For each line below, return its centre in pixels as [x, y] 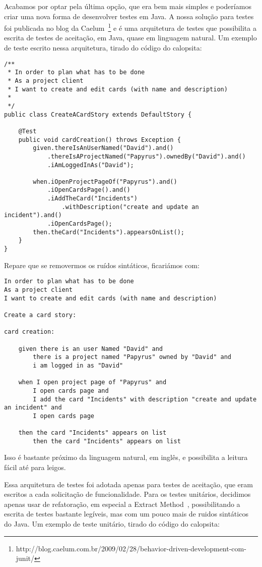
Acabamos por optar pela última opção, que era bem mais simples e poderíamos [128, 6]
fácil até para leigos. [35, 467]
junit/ [25, 558]
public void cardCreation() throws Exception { [100, 140]
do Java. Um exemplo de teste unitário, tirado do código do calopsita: [112, 524]
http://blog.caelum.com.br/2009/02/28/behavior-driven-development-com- [131, 548]
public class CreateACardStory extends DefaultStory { [98, 114]
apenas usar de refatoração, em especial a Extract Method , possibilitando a [122, 504]
